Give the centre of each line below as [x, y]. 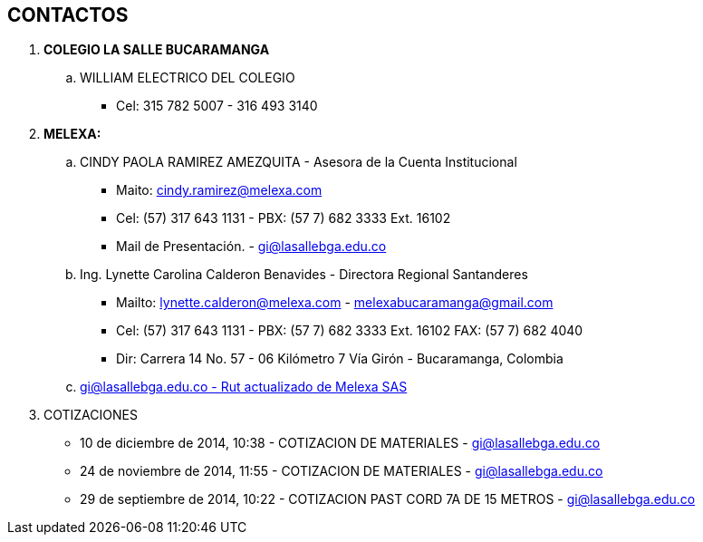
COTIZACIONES [91, 415]
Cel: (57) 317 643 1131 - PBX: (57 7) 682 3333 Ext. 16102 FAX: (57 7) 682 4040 [350, 331]
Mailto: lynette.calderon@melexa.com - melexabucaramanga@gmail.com [335, 303]
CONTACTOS [68, 15]
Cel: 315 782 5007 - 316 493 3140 [217, 106]
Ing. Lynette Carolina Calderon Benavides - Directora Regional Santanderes [304, 275]
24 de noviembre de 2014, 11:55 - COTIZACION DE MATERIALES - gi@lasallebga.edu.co [342, 471]
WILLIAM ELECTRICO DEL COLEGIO [188, 78]
